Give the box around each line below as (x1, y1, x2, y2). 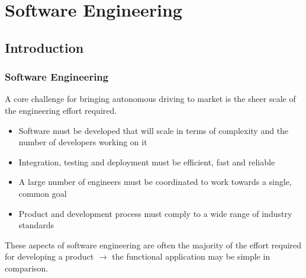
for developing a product (5, 250, 94, 263)
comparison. (5, 261, 49, 274)
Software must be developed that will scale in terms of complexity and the (18, 124, 289, 136)
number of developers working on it (18, 136, 147, 148)
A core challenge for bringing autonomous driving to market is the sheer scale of (5, 92, 296, 105)
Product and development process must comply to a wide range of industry (18, 207, 292, 219)
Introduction (5, 38, 84, 56)
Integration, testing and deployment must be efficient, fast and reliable (18, 155, 275, 168)
